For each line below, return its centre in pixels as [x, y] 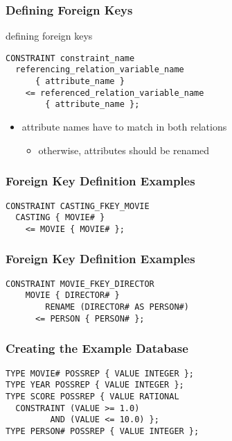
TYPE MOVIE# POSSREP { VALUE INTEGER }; [100, 373]
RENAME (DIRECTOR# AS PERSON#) [117, 307]
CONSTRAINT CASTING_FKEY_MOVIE [78, 206]
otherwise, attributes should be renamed [124, 150]
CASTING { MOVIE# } [60, 218]
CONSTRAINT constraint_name [70, 58]
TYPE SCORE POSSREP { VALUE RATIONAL [92, 396]
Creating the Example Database [97, 348]
